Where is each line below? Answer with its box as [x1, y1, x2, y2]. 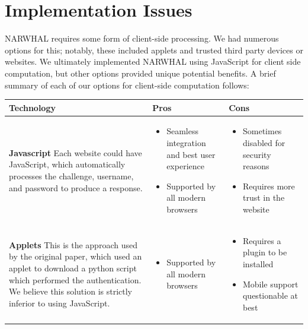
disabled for [242, 137, 285, 149]
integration [166, 137, 206, 149]
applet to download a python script [9, 262, 137, 274]
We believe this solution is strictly [9, 285, 133, 298]
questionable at [242, 289, 298, 302]
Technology [9, 101, 56, 113]
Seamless [166, 125, 198, 137]
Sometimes [242, 125, 282, 137]
